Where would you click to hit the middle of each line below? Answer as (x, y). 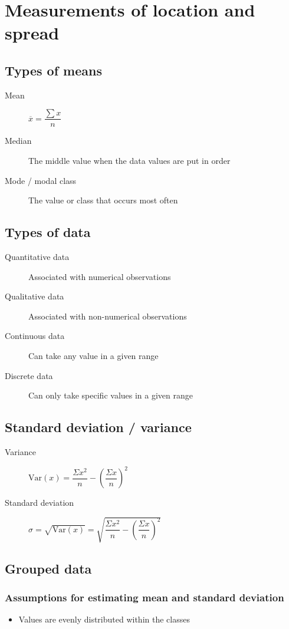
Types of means (53, 70)
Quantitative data (37, 256)
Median (18, 141)
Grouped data (48, 568)
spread (32, 33)
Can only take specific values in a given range (111, 395)
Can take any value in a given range (93, 355)
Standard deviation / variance (98, 427)
